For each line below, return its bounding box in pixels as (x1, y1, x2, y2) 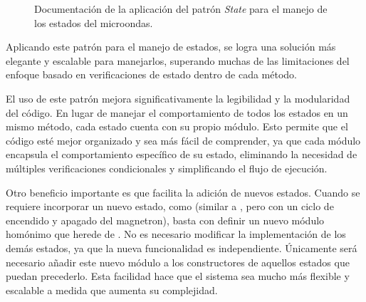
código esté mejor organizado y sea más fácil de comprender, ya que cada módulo (6, 132, 361, 147)
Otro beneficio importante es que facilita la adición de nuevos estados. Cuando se (6, 184, 360, 199)
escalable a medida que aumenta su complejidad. (6, 282, 218, 297)
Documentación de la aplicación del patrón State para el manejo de (34, 1, 328, 16)
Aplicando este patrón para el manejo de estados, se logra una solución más (6, 39, 336, 54)
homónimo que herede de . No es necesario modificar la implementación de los (6, 226, 346, 241)
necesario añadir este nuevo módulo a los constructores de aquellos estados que (6, 254, 350, 269)
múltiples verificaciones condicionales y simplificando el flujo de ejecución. (6, 160, 328, 175)
